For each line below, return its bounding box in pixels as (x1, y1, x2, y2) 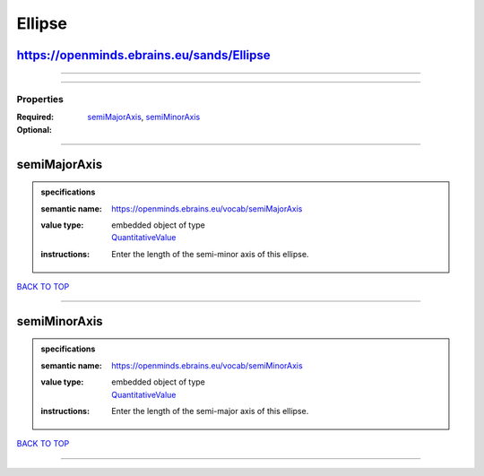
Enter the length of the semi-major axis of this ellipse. (111, 406, 309, 417)
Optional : (16, 124, 53, 134)
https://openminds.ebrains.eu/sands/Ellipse (16, 48, 271, 63)
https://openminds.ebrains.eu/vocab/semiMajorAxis (111, 203, 303, 214)
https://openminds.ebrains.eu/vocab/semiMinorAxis (111, 359, 304, 371)
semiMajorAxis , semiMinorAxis (87, 112, 201, 123)
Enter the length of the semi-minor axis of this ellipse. (111, 248, 309, 259)
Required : (16, 112, 54, 123)
